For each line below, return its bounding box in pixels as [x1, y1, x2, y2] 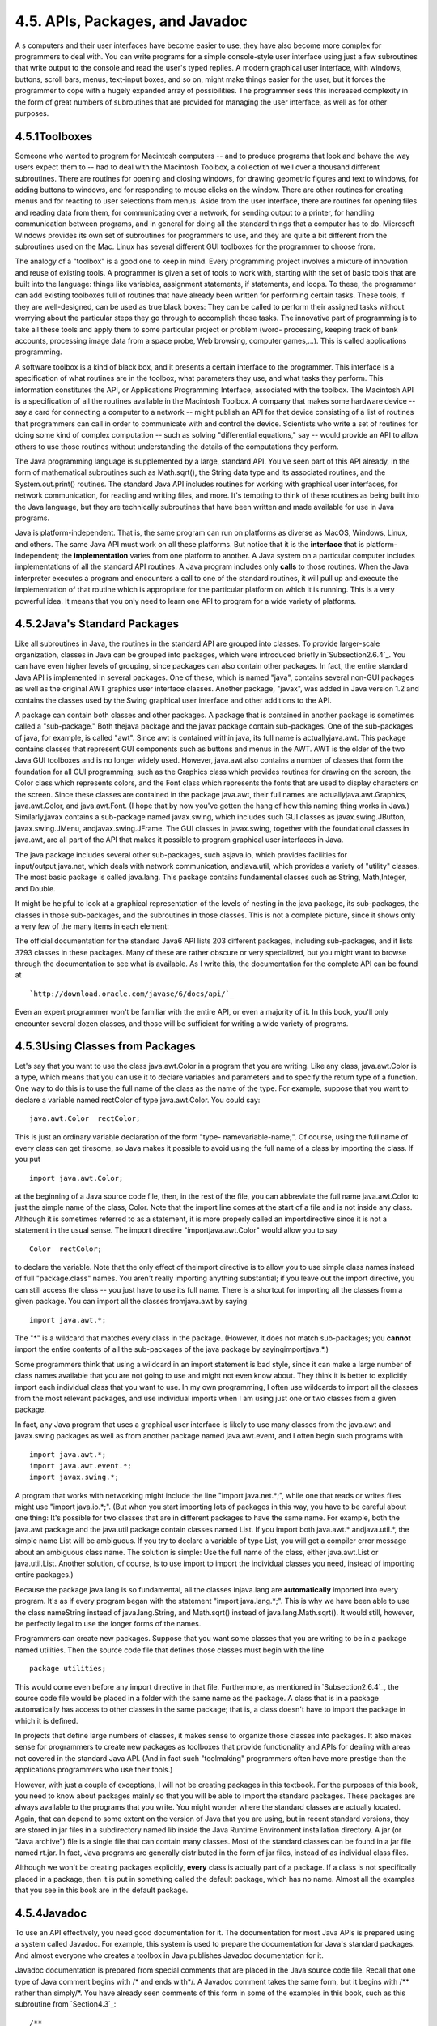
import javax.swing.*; [29, 1472, 120, 1482]
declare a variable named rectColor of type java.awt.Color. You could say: [15, 1095, 261, 1105]
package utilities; [29, 1664, 107, 1673]
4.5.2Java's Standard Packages [15, 617, 180, 631]
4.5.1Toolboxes [15, 130, 93, 143]
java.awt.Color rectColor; [29, 1114, 141, 1123]
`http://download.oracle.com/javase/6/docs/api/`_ [29, 989, 235, 998]
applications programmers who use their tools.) [15, 1765, 173, 1775]
